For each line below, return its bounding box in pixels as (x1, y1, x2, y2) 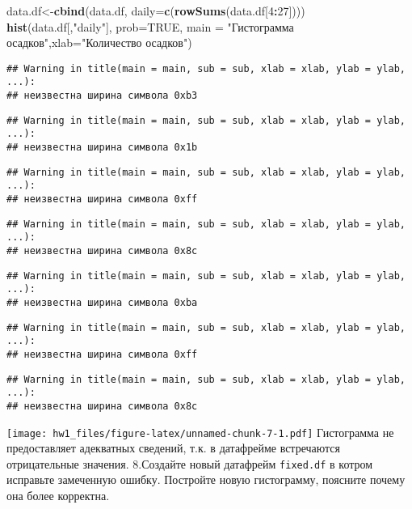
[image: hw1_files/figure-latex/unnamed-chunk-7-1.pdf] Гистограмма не (6, 423, 394, 440)
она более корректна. (6, 487, 110, 504)
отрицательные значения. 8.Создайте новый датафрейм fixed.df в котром (6, 455, 373, 472)
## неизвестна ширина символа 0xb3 (6, 90, 198, 102)
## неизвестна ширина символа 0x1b (6, 142, 198, 154)
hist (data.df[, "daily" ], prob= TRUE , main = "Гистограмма (6, 18, 294, 35)
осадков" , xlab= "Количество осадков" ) (6, 34, 192, 51)
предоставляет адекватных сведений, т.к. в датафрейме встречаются (6, 439, 340, 456)
